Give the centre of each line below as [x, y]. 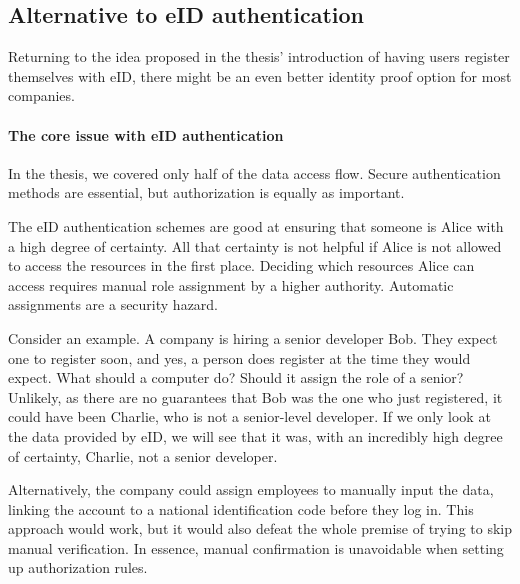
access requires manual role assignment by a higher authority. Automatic [231, 284]
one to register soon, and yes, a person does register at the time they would [239, 357]
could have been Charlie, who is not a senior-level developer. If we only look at [249, 416]
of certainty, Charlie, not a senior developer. [143, 455]
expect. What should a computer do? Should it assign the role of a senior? [236, 377]
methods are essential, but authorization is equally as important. [206, 192]
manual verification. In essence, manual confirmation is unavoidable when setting [256, 547]
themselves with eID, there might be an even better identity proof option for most [260, 75]
